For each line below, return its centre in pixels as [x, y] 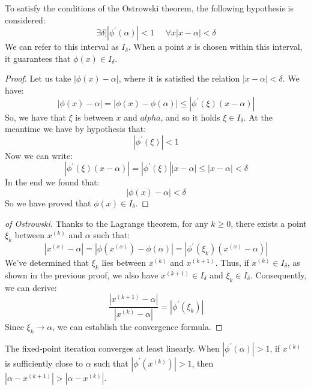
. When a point [156, 46]
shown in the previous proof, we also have [82, 274]
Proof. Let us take [38, 78]
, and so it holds [190, 117]
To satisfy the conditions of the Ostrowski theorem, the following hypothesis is [149, 8]
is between [94, 117]
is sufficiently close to [44, 363]
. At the [258, 117]
